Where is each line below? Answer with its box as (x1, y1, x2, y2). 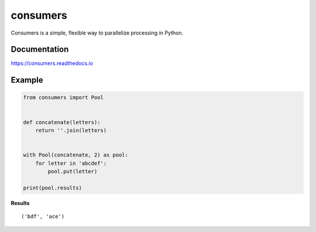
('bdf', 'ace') (21, 213, 65, 220)
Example (11, 75, 43, 85)
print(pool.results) (23, 185, 82, 191)
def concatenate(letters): (23, 119, 101, 125)
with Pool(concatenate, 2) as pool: (23, 152, 129, 158)
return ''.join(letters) (35, 127, 107, 134)
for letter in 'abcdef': (35, 160, 107, 166)
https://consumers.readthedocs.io (11, 60, 94, 67)
